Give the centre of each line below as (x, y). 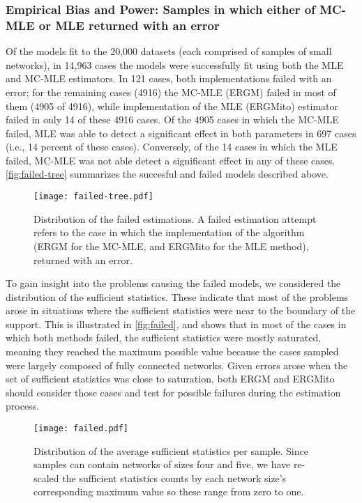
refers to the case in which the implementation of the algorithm (169, 232)
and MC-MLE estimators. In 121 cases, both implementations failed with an (169, 78)
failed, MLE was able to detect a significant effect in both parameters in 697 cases (181, 133)
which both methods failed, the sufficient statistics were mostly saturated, (164, 338)
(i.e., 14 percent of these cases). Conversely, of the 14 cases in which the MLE (172, 147)
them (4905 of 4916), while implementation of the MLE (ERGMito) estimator (172, 106)
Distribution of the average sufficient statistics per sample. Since (171, 450)
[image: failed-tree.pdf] (93, 197)
